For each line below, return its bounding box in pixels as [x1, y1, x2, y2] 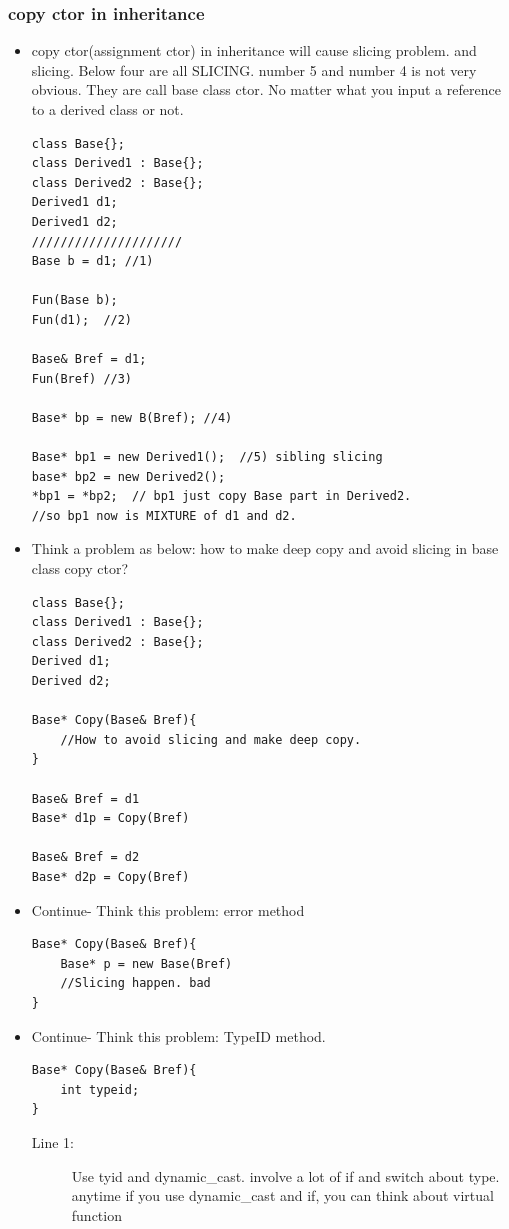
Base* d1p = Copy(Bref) [31, 811, 190, 826]
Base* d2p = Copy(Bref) [31, 869, 190, 884]
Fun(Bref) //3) [31, 371, 133, 386]
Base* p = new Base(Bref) [60, 956, 233, 971]
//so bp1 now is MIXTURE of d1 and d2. [31, 508, 297, 523]
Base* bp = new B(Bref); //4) [31, 410, 233, 425]
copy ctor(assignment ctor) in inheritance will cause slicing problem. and [31, 40, 477, 61]
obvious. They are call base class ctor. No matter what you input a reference [31, 79, 501, 100]
